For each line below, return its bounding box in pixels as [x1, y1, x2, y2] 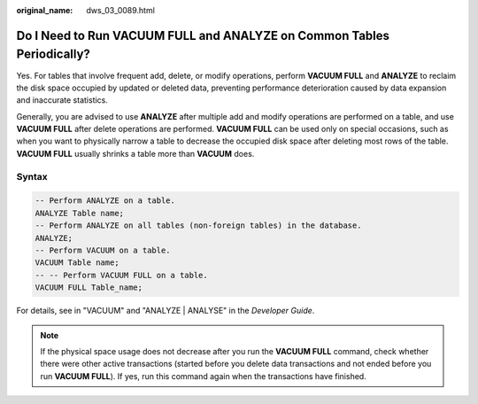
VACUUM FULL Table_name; [35, 283, 143, 292]
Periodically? [16, 47, 90, 62]
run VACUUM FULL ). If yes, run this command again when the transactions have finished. [40, 370, 366, 381]
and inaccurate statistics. [16, 95, 108, 105]
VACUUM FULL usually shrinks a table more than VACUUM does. [16, 148, 255, 159]
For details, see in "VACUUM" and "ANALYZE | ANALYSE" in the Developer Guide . [16, 306, 315, 316]
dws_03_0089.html [86, 5, 155, 15]
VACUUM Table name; [35, 258, 119, 268]
